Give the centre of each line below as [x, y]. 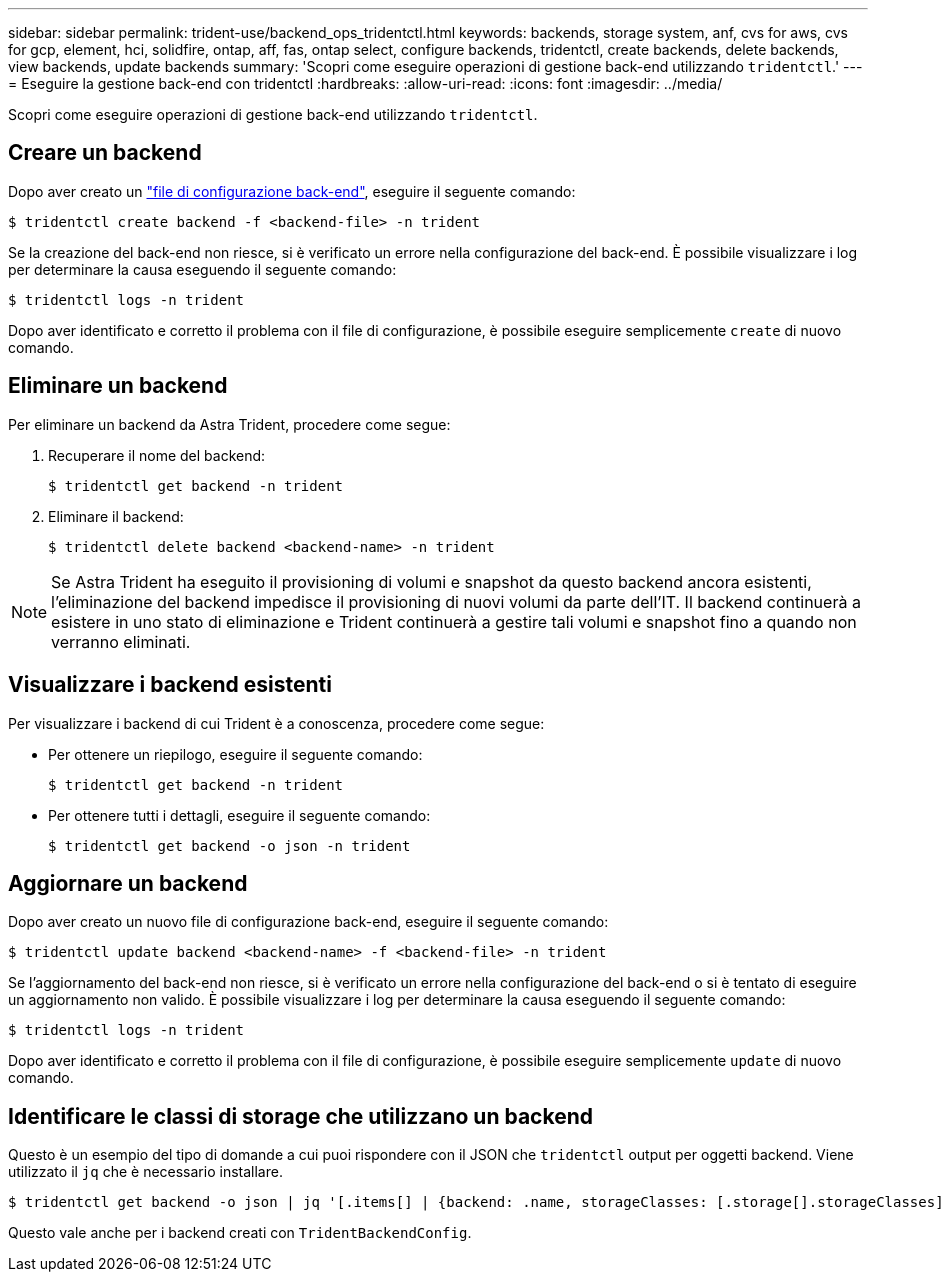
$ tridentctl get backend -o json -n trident [229, 845]
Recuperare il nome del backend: [157, 455]
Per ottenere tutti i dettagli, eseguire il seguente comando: [239, 815]
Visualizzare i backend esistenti [170, 685]
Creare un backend [105, 153]
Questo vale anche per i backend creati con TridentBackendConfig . [240, 1233]
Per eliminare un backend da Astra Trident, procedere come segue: [229, 424]
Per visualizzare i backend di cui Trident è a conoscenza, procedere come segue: [276, 723]
